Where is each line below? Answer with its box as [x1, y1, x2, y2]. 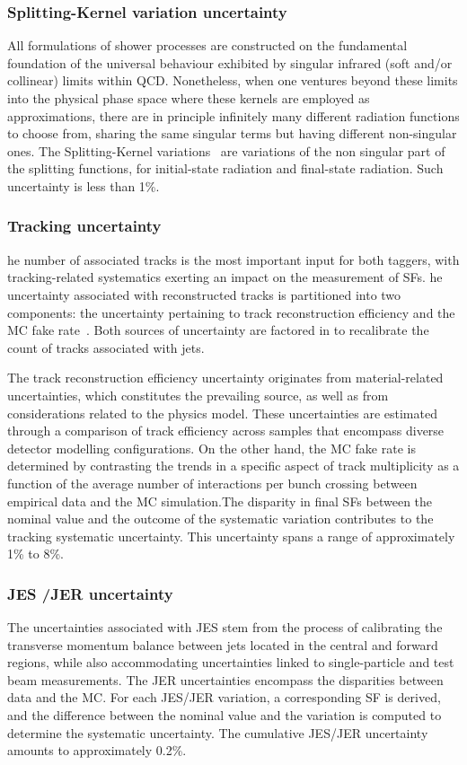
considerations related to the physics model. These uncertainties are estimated [7, 403, 437, 422]
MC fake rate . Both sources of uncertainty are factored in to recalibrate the [7, 321, 429, 339]
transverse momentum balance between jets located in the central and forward [7, 635, 438, 654]
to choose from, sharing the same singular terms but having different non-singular [7, 124, 457, 143]
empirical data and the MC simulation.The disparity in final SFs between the [7, 491, 433, 510]
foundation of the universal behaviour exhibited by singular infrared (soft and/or [7, 53, 453, 72]
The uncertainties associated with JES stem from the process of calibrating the [7, 618, 443, 637]
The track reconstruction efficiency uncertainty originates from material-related [7, 368, 444, 387]
